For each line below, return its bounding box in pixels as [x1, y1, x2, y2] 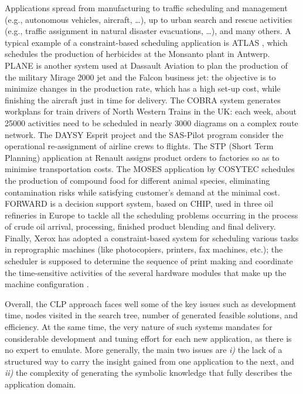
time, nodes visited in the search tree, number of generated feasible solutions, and [5, 309, 298, 321]
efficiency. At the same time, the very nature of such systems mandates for [5, 321, 273, 333]
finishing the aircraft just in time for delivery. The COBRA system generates [5, 93, 281, 106]
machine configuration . [5, 278, 89, 290]
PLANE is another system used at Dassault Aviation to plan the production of [5, 59, 288, 71]
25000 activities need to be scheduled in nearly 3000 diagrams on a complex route [5, 116, 298, 129]
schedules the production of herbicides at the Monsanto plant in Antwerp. [5, 48, 270, 60]
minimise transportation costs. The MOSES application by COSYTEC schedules [5, 163, 295, 175]
